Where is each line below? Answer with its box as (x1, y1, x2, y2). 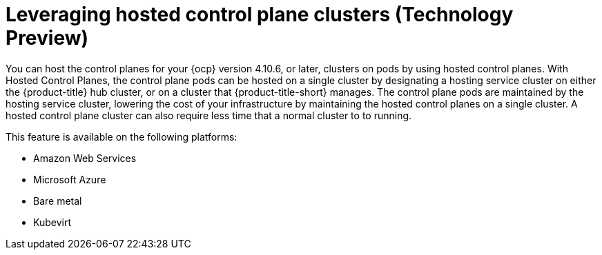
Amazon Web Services (33, 152, 137, 164)
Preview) (6, 26, 89, 50)
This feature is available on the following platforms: (6, 130, 237, 143)
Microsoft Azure (33, 173, 106, 185)
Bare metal (33, 194, 82, 207)
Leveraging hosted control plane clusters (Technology (6, 3, 514, 26)
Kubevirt (33, 216, 72, 228)
